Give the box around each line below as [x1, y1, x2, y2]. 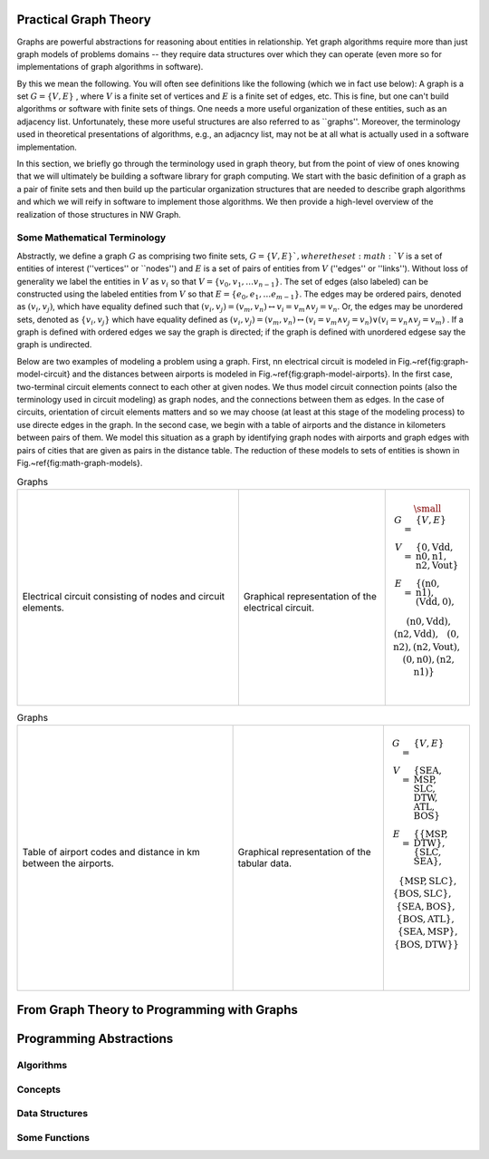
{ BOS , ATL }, [397, 913, 455, 925]
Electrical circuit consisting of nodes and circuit [22, 589, 225, 602]
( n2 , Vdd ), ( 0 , [393, 628, 460, 640]
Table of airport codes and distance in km [22, 846, 200, 859]
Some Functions [16, 1131, 91, 1144]
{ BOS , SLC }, [392, 888, 452, 900]
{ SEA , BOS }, [395, 901, 455, 912]
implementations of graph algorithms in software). [16, 62, 204, 73]
